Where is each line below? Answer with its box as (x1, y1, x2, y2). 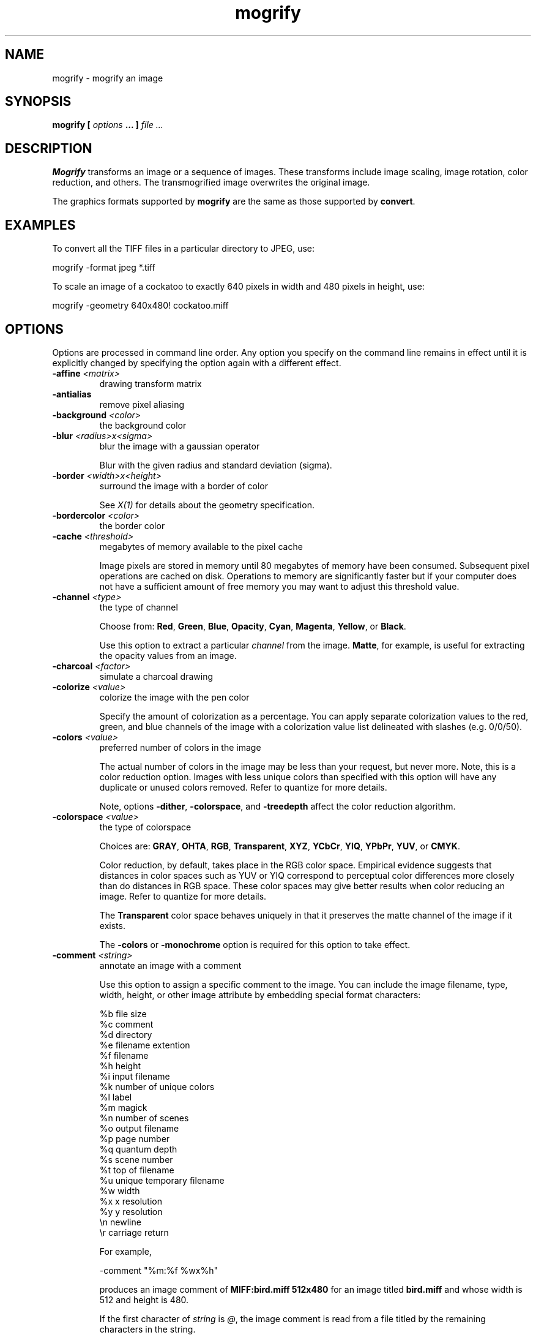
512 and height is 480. (99, 1294, 189, 1305)
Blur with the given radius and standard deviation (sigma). (99, 459, 332, 470)
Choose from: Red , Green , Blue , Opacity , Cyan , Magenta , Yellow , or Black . (99, 620, 406, 631)
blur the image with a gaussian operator (99, 440, 260, 451)
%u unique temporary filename (99, 1175, 225, 1186)
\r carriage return (99, 1227, 169, 1238)
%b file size (99, 1008, 147, 1019)
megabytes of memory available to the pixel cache (99, 541, 303, 552)
